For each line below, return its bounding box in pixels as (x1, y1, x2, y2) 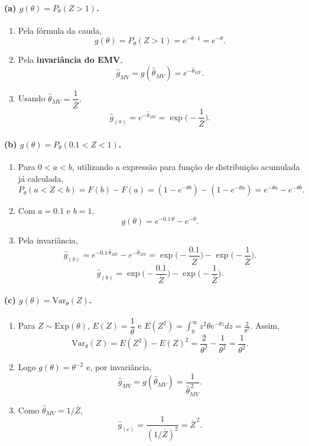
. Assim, (250, 319, 279, 332)
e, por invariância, (86, 361, 152, 373)
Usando (18, 92, 45, 104)
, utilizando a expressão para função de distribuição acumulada (71, 161, 300, 173)
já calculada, (18, 172, 64, 184)
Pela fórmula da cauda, (18, 24, 102, 36)
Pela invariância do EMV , (18, 53, 123, 66)
